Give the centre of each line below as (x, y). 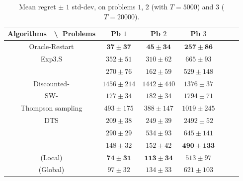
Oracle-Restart (51, 46)
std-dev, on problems (104, 6)
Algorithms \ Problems (52, 33)
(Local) (51, 157)
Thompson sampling (51, 108)
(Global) (51, 169)
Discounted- (51, 83)
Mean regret (38, 6)
